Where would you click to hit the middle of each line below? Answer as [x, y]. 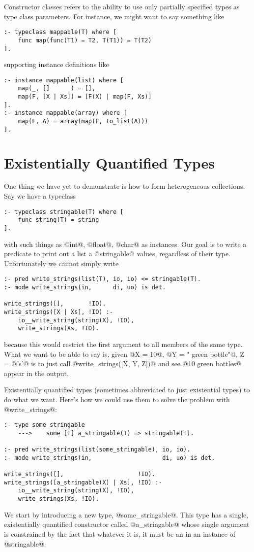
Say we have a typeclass [40, 196]
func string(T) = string [58, 220]
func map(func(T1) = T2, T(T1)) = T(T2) [85, 40]
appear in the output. [36, 373]
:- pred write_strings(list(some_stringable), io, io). [97, 450]
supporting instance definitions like [56, 64]
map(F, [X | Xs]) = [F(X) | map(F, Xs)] [85, 97]
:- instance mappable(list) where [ [64, 80]
